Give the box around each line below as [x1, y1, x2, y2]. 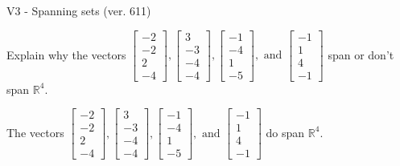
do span [266, 123, 305, 140]
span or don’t [328, 46, 394, 63]
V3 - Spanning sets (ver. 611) [6, 2, 151, 18]
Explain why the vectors [6, 46, 126, 63]
